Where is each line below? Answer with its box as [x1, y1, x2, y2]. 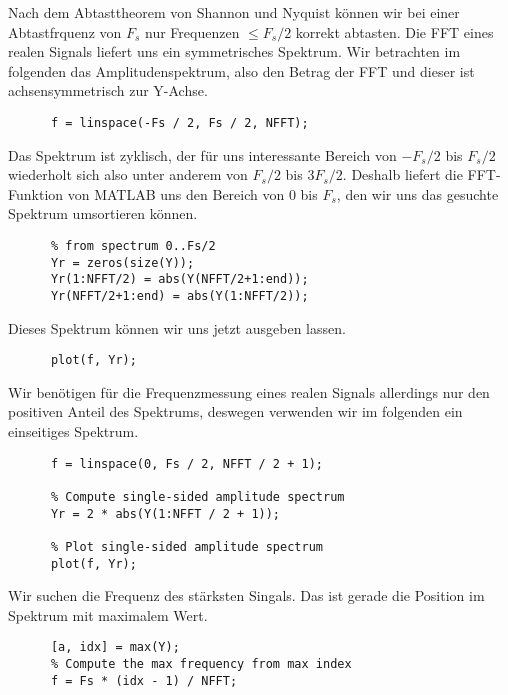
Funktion [8, 183, 64, 204]
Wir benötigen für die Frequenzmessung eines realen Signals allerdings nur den [8, 381, 490, 402]
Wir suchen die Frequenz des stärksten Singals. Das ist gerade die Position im [8, 585, 485, 606]
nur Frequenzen [145, 21, 240, 42]
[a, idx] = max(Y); [50, 640, 180, 655]
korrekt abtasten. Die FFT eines [295, 21, 494, 42]
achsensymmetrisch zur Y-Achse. [8, 80, 208, 101]
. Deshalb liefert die [342, 164, 463, 185]
